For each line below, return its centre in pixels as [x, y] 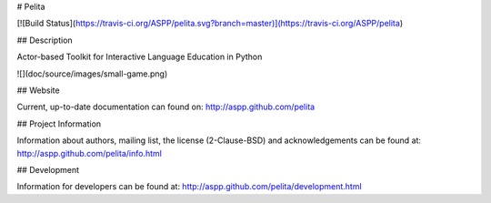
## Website [38, 90]
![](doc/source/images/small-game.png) [92, 74]
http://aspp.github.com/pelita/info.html [90, 153]
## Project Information [59, 124]
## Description [45, 40]
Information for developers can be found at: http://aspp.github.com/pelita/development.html [190, 187]
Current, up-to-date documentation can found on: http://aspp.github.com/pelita [166, 107]
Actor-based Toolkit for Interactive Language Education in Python [140, 57]
